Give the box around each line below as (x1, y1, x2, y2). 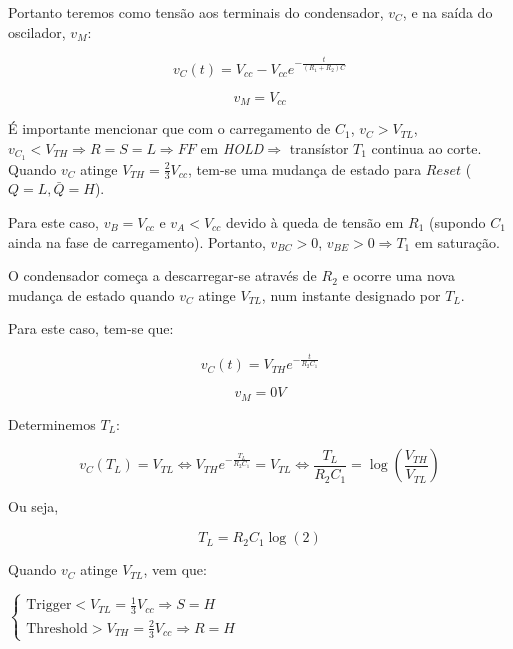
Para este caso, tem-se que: (8, 318, 174, 339)
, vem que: (143, 559, 207, 580)
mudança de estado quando (8, 284, 175, 305)
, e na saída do (402, 2, 493, 22)
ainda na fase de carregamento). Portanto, (8, 231, 266, 252)
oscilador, (8, 21, 66, 42)
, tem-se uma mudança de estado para (188, 158, 422, 179)
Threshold (26, 621, 88, 636)
